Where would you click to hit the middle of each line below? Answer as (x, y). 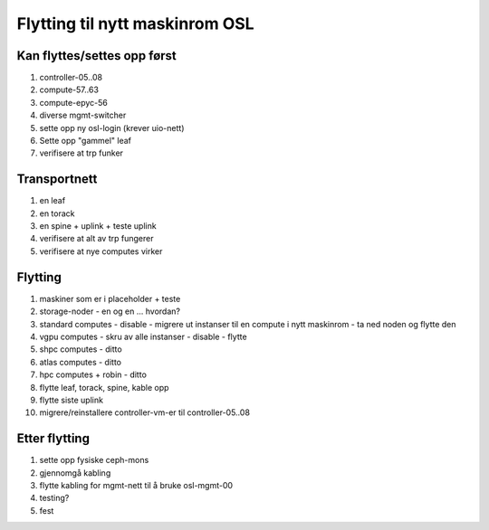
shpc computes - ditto (81, 349)
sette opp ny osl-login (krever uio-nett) (112, 128)
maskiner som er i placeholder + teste (110, 298)
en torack (58, 213)
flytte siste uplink (72, 400)
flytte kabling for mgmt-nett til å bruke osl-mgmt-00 (136, 485)
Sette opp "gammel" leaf (85, 141)
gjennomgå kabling (75, 473)
